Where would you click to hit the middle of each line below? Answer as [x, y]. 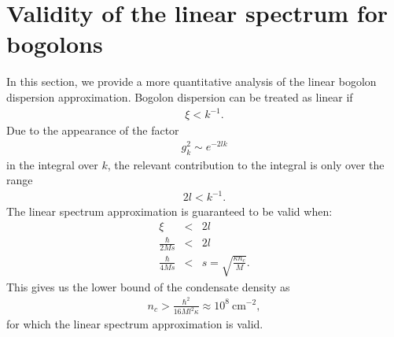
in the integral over [52, 164]
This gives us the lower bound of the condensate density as [148, 286]
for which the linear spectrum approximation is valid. [135, 324]
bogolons [55, 44]
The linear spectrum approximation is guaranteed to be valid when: [169, 211]
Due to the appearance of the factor [93, 130]
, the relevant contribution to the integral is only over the [246, 164]
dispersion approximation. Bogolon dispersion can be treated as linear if [180, 96]
